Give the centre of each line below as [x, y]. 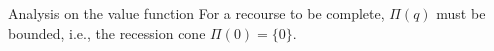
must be [461, 13]
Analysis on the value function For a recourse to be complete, [196, 13]
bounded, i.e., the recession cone [107, 32]
